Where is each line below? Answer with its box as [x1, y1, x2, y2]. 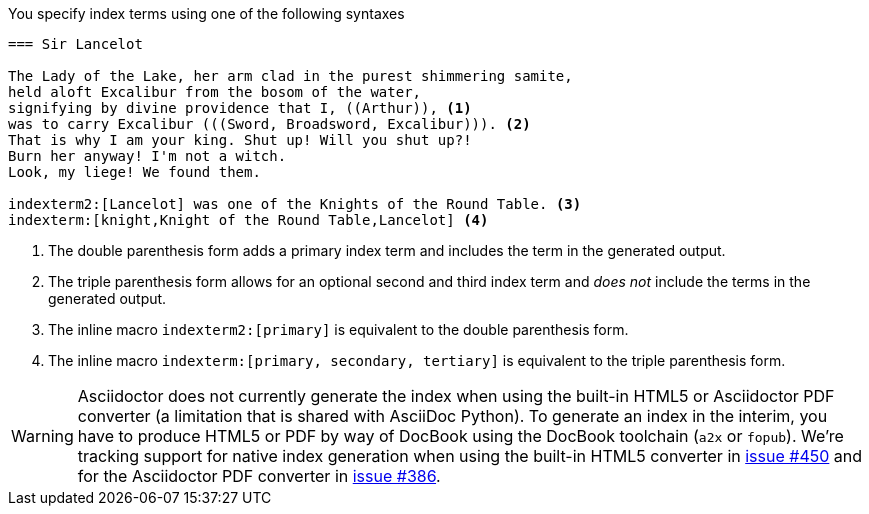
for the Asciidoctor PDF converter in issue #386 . [77, 466, 441, 486]
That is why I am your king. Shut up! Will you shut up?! [8, 132, 472, 148]
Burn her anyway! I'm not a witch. [8, 148, 287, 164]
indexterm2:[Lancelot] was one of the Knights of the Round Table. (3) [8, 196, 582, 212]
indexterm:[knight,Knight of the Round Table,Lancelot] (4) [8, 212, 489, 228]
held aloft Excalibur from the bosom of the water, [8, 84, 422, 100]
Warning [11, 426, 74, 446]
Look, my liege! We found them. [8, 164, 261, 180]
